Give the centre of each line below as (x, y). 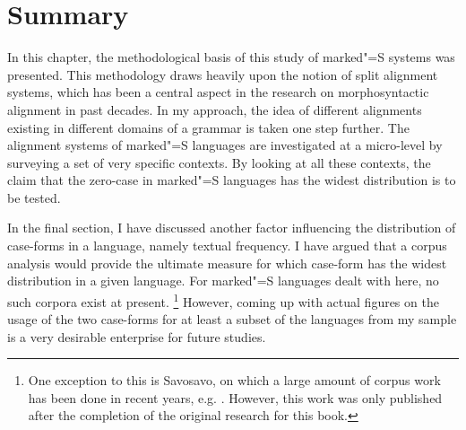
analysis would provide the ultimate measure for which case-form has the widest (227, 263)
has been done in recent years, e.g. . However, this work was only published (235, 397)
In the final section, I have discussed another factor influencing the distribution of (232, 228)
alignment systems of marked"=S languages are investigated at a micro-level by (225, 145)
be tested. (34, 197)
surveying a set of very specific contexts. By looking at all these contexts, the (219, 162)
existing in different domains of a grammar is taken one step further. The (208, 127)
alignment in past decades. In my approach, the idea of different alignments (215, 109)
